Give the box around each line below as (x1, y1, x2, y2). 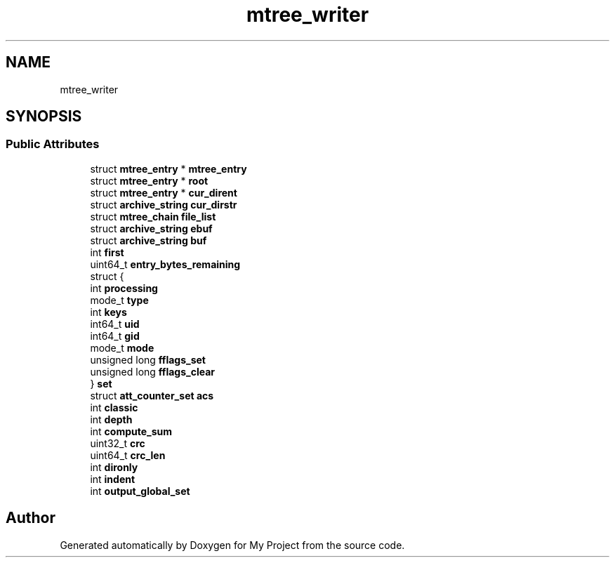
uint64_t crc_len (90, 449, 166, 461)
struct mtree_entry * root (90, 174, 209, 187)
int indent (90, 472, 135, 485)
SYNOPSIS (6, 107, 82, 126)
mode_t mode (90, 341, 154, 354)
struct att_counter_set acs (90, 389, 214, 402)
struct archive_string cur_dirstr (90, 198, 237, 211)
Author (6, 509, 55, 527)
